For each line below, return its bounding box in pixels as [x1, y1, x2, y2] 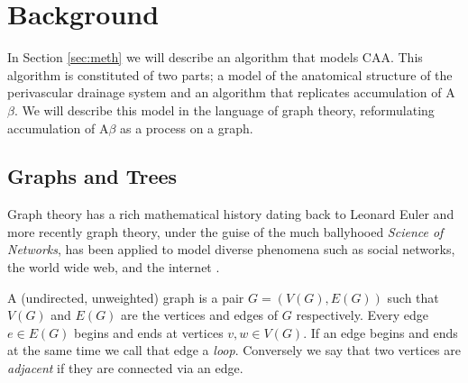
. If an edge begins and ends [303, 323, 458, 342]
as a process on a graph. [120, 118, 253, 137]
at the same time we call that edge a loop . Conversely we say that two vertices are [7, 341, 461, 360]
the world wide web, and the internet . [7, 258, 220, 277]
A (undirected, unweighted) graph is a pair [7, 287, 244, 306]
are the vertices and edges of [121, 305, 279, 324]
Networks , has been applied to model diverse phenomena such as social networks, [7, 240, 455, 259]
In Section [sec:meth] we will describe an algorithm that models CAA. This [7, 48, 423, 67]
